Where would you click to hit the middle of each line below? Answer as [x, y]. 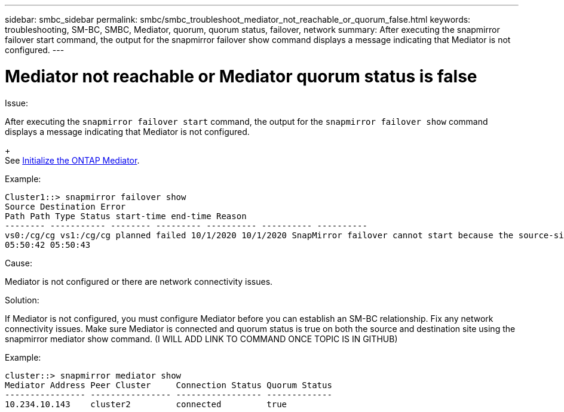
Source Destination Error [65, 206]
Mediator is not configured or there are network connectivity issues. [139, 281]
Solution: [22, 300]
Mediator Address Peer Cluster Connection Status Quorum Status [168, 385]
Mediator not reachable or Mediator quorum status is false [241, 76]
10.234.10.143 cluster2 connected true [146, 404]
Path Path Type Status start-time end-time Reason [126, 216]
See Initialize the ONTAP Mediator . [72, 160]
